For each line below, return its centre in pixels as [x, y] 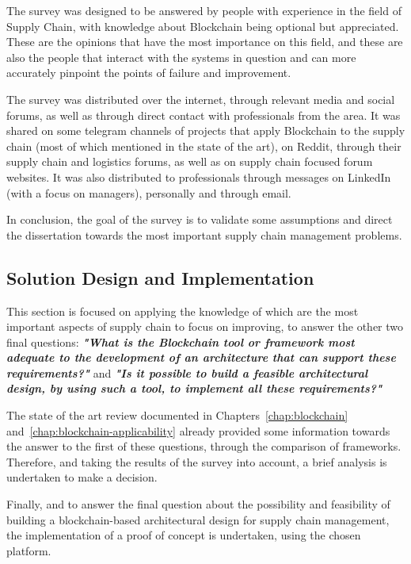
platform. [29, 550]
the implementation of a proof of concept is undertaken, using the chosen [184, 535]
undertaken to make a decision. [82, 477]
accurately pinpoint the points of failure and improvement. [149, 73]
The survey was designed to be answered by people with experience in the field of [204, 10]
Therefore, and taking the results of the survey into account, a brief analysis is [197, 461]
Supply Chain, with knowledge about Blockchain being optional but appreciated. [203, 26]
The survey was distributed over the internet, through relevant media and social [201, 99]
